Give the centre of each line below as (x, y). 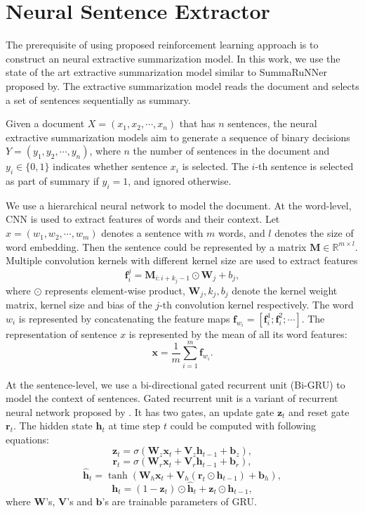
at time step (134, 426)
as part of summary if (52, 181)
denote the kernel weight (285, 290)
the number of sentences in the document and (231, 151)
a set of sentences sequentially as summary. (98, 99)
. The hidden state (53, 426)
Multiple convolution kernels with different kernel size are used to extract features (182, 260)
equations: (27, 439)
